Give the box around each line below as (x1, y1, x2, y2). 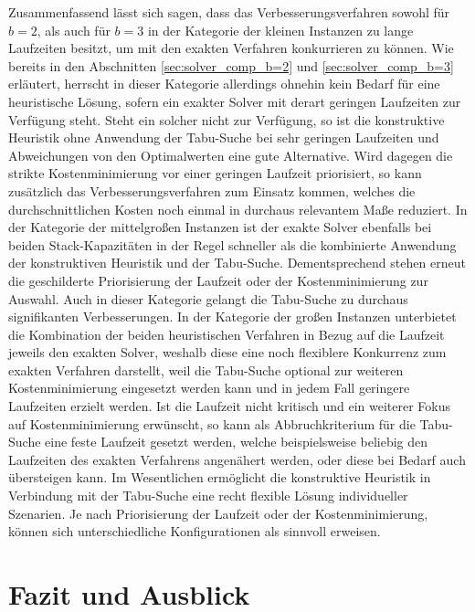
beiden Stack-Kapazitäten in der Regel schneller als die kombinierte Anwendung (8, 235, 457, 254)
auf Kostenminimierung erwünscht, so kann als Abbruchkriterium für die (8, 414, 416, 433)
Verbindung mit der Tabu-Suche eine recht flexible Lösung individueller (8, 486, 408, 505)
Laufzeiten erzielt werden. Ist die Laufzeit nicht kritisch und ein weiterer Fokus (8, 396, 450, 416)
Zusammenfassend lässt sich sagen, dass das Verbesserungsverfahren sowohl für (8, 3, 450, 21)
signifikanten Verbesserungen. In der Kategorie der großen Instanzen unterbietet (8, 307, 457, 326)
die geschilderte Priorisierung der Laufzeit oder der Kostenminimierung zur (8, 270, 428, 290)
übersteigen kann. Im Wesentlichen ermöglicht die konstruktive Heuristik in (8, 468, 431, 487)
